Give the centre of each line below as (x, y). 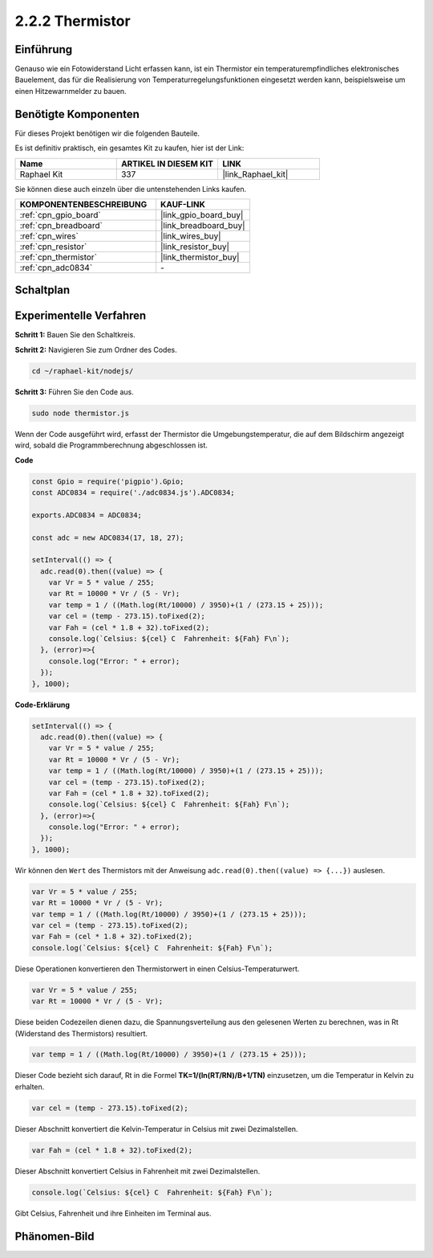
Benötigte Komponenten (77, 114)
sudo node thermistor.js (81, 413)
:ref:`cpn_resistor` (53, 247)
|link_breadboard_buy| (203, 225)
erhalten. (30, 1086)
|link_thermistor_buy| (200, 257)
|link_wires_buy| (191, 235)
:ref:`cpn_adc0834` (56, 268)
